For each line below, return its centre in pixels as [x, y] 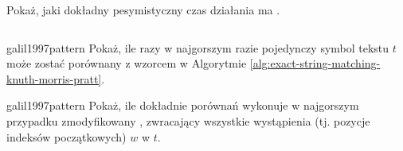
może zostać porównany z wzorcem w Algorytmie [127, 63]
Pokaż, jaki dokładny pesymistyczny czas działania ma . [143, 10]
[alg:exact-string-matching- [315, 63]
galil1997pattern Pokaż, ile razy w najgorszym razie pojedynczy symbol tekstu [198, 47]
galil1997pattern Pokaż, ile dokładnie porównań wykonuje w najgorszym [183, 105]
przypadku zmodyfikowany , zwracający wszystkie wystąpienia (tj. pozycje [188, 120]
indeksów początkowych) [67, 136]
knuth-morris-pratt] [54, 78]
